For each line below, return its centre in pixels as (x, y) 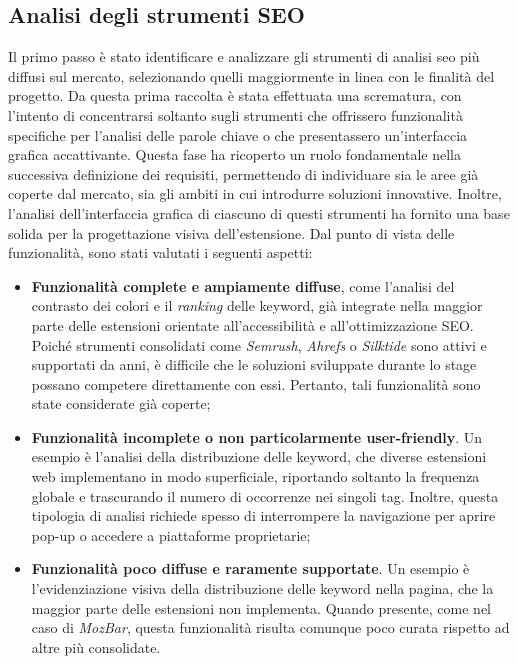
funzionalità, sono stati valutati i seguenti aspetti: (160, 252)
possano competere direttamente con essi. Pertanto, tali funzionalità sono (256, 383)
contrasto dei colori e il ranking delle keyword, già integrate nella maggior (257, 305)
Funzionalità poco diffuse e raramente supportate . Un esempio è (250, 568)
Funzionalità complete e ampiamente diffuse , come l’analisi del (243, 285)
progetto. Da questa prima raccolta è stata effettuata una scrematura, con (235, 95)
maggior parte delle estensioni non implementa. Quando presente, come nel (261, 607)
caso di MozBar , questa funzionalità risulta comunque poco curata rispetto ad (270, 627)
